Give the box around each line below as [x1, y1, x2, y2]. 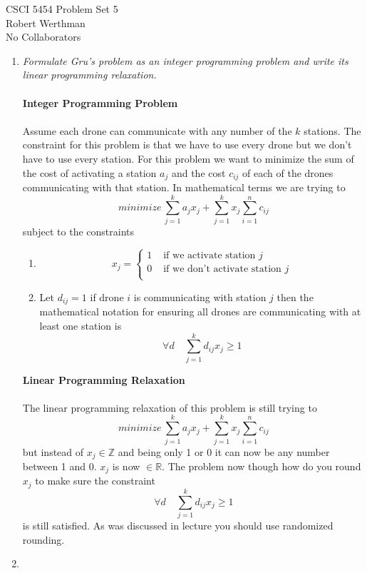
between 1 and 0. [22, 459, 97, 474]
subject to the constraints [22, 223, 135, 238]
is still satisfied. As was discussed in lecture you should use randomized [22, 518, 334, 533]
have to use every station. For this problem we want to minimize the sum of [22, 151, 354, 166]
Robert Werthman [6, 15, 86, 30]
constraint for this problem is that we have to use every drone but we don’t [22, 137, 352, 152]
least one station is [39, 318, 122, 333]
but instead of [22, 444, 84, 459]
